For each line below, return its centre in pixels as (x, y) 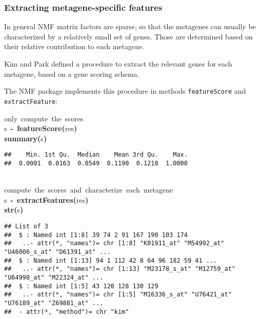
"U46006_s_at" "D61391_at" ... (57, 252)
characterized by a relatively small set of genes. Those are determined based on (128, 36)
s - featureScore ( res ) (41, 128)
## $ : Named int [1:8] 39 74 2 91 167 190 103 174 (96, 235)
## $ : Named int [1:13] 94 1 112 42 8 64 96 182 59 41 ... (111, 260)
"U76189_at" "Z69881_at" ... (54, 303)
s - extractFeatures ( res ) (46, 199)
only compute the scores (44, 118)
